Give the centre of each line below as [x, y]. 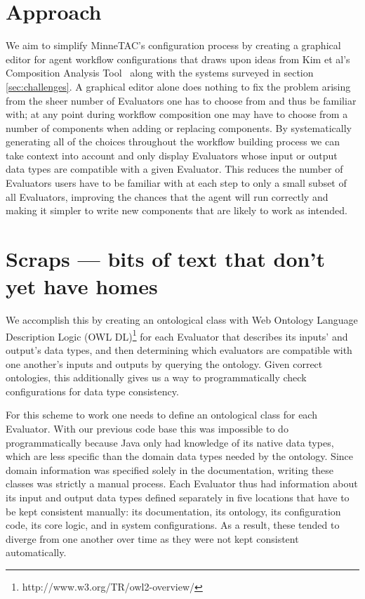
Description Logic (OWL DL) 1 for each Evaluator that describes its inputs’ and [177, 335]
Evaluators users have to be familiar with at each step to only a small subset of [176, 183]
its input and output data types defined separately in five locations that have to [178, 497]
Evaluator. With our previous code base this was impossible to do [147, 428]
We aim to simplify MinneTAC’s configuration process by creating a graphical [173, 45]
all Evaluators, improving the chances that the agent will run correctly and [167, 196]
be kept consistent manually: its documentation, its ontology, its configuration [173, 511]
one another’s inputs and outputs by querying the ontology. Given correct [164, 363]
